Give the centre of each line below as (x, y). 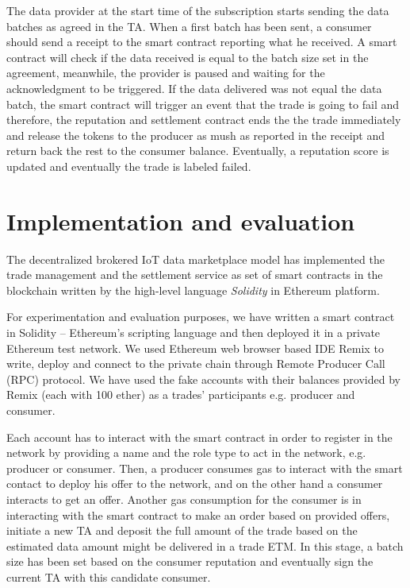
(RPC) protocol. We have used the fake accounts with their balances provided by (203, 379)
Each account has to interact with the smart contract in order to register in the (199, 437)
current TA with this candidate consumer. (109, 576)
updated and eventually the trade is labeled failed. (129, 166)
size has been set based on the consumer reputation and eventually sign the (190, 561)
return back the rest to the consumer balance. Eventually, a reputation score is (198, 151)
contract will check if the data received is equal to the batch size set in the (188, 57)
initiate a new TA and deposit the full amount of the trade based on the (182, 530)
